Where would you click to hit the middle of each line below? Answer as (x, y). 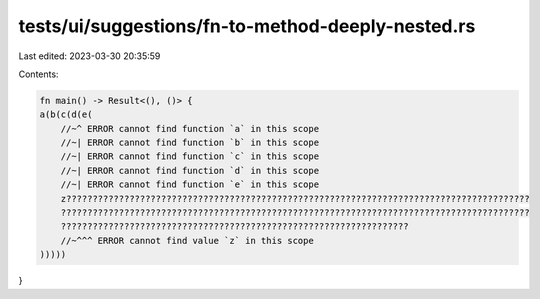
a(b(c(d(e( (66, 114)
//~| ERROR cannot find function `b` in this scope (190, 143)
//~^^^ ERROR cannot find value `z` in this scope (187, 240)
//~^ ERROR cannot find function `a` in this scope (190, 128)
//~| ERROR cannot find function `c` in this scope (190, 156)
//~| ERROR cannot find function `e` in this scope (190, 184)
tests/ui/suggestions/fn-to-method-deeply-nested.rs (247, 26)
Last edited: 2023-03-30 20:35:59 (89, 56)
